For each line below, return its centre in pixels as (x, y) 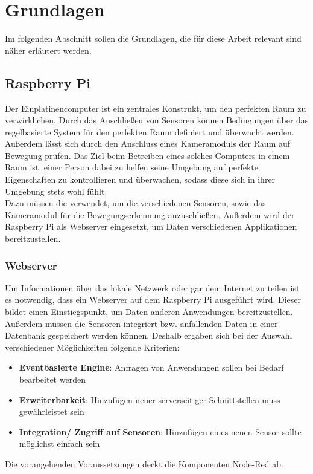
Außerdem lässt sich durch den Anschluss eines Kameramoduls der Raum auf (148, 144)
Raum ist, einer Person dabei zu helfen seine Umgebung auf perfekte (131, 167)
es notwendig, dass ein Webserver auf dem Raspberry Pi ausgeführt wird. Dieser (153, 300)
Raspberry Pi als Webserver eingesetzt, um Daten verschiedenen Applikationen (151, 226)
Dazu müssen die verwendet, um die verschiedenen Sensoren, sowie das (135, 203)
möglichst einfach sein (59, 443)
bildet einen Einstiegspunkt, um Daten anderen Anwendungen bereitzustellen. (149, 312)
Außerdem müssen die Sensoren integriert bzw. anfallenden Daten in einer (141, 323)
